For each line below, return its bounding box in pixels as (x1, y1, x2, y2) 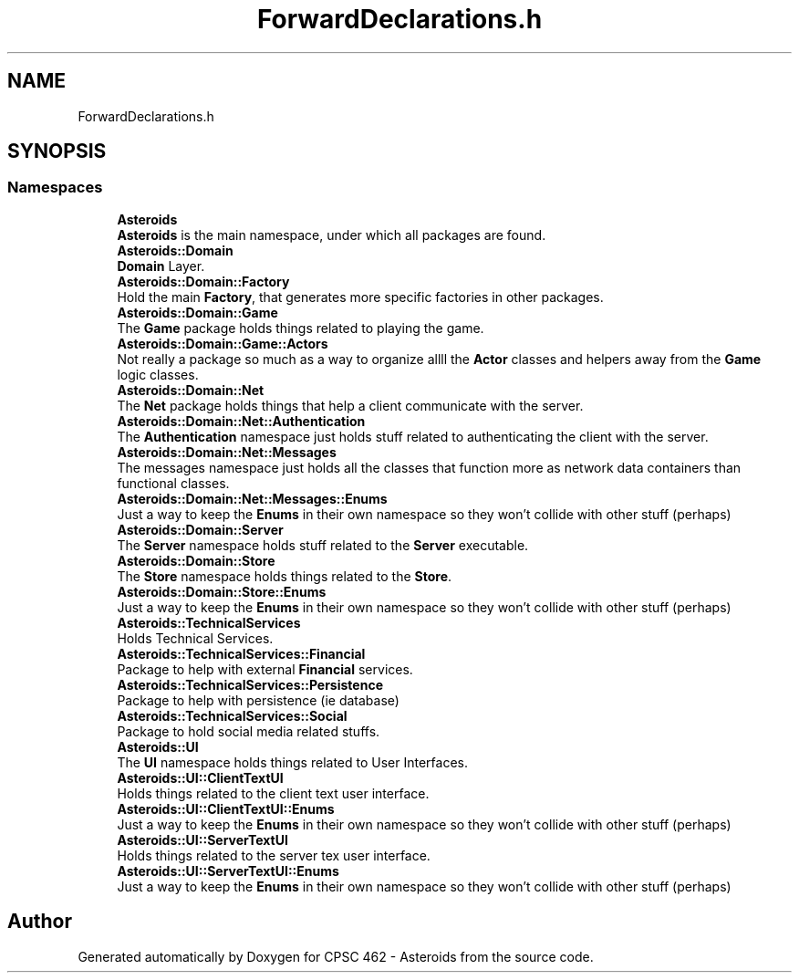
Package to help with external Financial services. (117, 661, 413, 677)
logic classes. (117, 366, 199, 382)
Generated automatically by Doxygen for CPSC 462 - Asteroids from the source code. (78, 948, 594, 964)
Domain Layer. (117, 257, 205, 274)
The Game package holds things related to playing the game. (117, 319, 484, 336)
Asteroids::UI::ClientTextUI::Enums (117, 800, 335, 817)
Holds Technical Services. (117, 630, 274, 646)
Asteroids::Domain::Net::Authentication (117, 412, 366, 429)
